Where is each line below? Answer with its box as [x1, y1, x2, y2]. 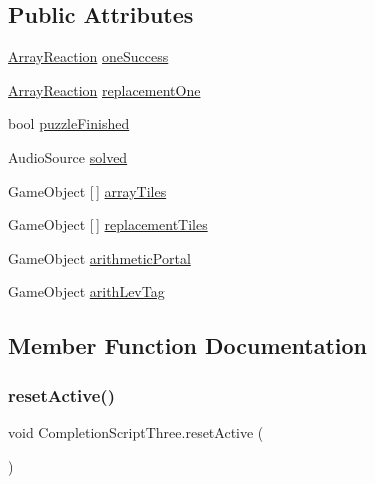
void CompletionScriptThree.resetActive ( [8, 421, 264, 442]
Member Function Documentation [8, 330, 368, 361]
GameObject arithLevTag [8, 281, 165, 302]
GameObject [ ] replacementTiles [8, 214, 208, 235]
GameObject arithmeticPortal [8, 247, 191, 268]
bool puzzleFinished [8, 113, 130, 134]
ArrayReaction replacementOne [8, 79, 201, 100]
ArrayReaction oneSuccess [8, 46, 169, 67]
